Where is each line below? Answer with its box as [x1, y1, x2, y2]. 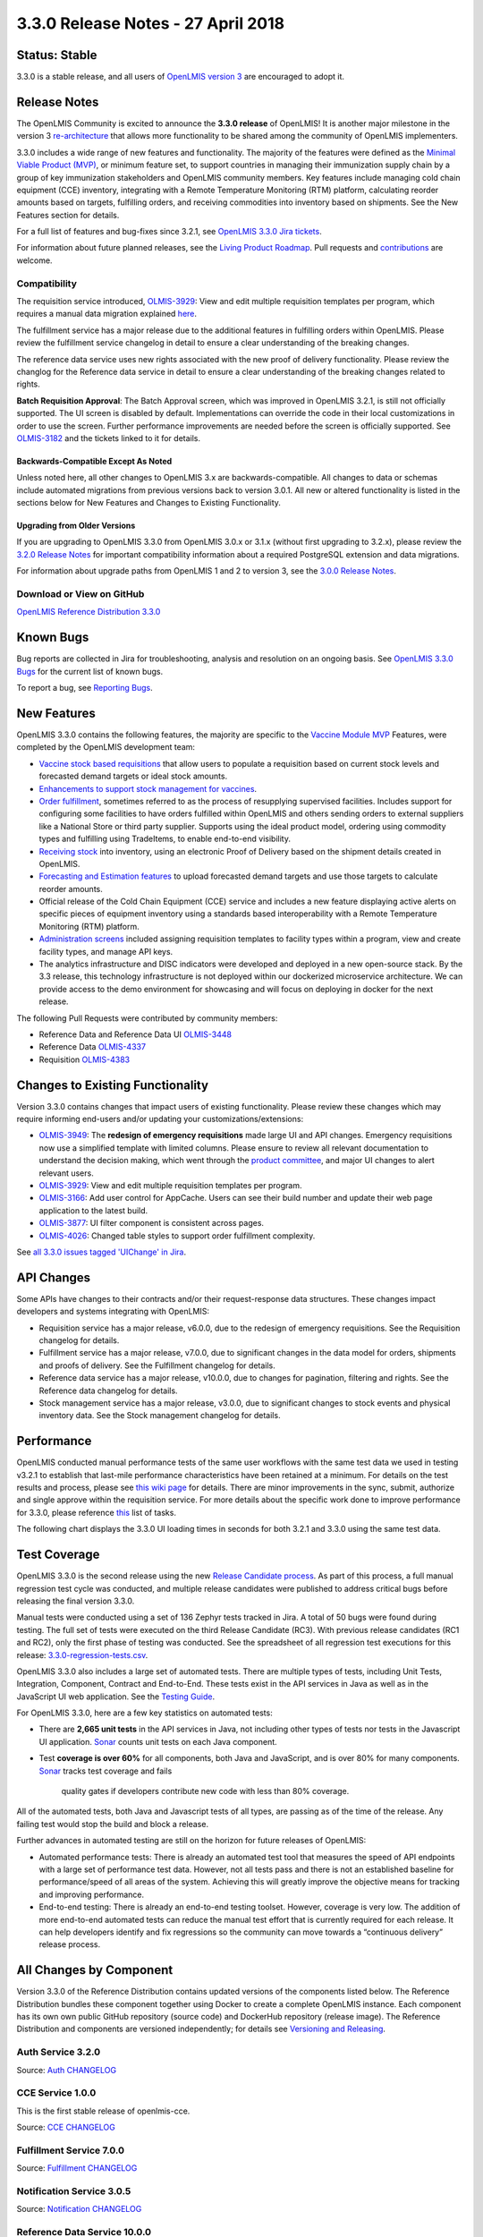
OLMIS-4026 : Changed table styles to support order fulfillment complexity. [38, 1230, 316, 1241]
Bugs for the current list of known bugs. [16, 666, 164, 676]
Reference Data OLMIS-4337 [38, 1042, 147, 1052]
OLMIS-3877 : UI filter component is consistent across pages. [38, 1218, 264, 1229]
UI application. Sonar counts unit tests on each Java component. [38, 1736, 277, 1747]
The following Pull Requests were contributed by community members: [16, 1012, 278, 1024]
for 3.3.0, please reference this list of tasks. [16, 1507, 176, 1518]
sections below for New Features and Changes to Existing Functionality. [16, 498, 282, 508]
